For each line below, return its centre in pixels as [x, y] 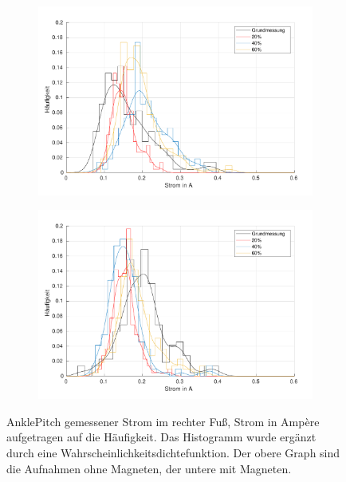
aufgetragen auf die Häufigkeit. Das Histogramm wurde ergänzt [161, 437]
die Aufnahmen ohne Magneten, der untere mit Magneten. [149, 468]
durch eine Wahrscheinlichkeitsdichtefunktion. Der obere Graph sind [173, 453]
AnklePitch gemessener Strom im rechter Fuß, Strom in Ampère [163, 421]
